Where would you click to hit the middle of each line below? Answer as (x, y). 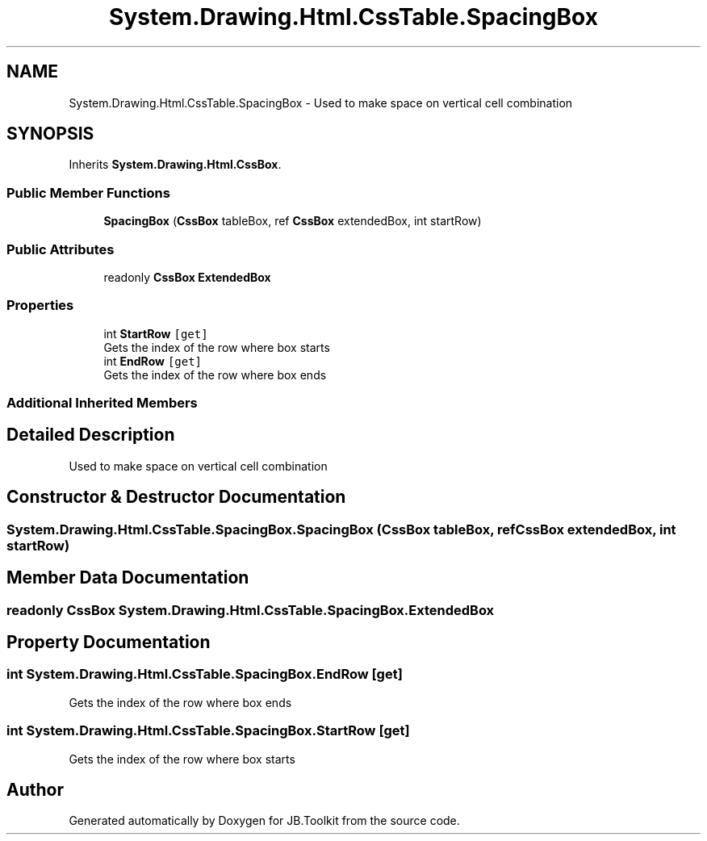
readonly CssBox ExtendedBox (187, 277)
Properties (40, 305)
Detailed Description (91, 435)
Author (35, 789)
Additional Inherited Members (102, 403)
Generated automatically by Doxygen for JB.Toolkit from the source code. (264, 821)
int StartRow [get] (156, 333)
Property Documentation (109, 642)
